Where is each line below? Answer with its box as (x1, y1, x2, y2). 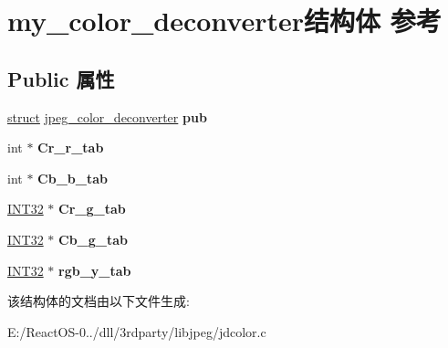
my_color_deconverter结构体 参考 (7, 2, 442, 39)
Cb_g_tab (58, 229, 129, 248)
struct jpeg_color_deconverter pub (7, 107, 207, 126)
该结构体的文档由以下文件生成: (7, 291, 190, 311)
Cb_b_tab (37, 168, 108, 187)
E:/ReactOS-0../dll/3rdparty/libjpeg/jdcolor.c (7, 322, 266, 341)
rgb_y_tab (58, 260, 131, 279)
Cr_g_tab (58, 199, 126, 218)
